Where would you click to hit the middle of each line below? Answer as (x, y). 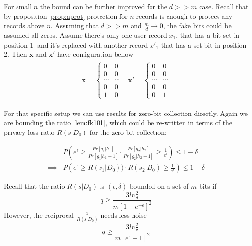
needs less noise (124, 215)
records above (24, 25)
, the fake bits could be (197, 25)
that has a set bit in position (204, 44)
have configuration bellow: (96, 54)
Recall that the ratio (34, 186)
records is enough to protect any (184, 16)
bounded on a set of (159, 186)
